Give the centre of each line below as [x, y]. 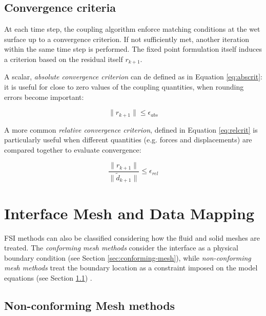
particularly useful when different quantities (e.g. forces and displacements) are [128, 140]
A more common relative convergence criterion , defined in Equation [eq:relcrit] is [131, 129]
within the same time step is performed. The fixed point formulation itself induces [133, 49]
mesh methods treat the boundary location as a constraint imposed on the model [131, 268]
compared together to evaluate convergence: [73, 149]
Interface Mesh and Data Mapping [129, 213]
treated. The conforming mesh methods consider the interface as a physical [121, 248]
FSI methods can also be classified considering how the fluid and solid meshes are [132, 237]
